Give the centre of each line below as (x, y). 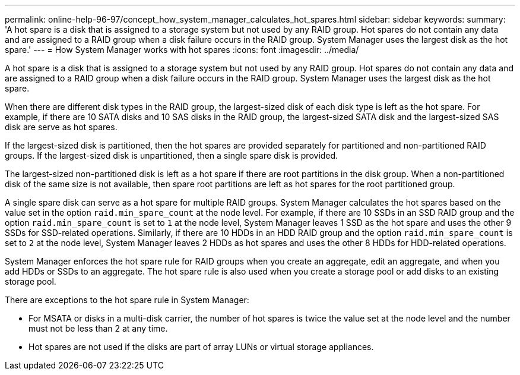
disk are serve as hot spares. (61, 127)
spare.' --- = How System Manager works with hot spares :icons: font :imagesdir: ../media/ (182, 50)
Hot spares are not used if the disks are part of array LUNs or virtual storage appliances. (201, 347)
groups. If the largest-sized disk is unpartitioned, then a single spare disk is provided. (172, 155)
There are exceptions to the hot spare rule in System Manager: (127, 300)
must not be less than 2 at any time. (98, 328)
